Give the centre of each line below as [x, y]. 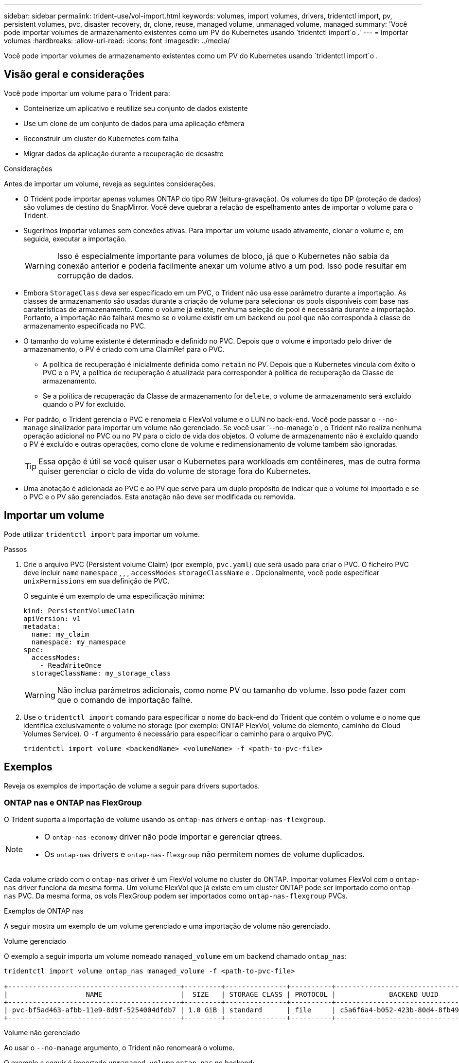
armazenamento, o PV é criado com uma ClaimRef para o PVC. [124, 349]
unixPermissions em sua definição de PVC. [97, 581]
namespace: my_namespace [79, 642]
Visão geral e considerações [74, 74]
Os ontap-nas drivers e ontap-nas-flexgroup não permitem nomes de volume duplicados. [204, 854]
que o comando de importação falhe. [125, 700]
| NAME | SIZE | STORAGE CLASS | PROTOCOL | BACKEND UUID [221, 995]
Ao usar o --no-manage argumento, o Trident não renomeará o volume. [119, 1048]
